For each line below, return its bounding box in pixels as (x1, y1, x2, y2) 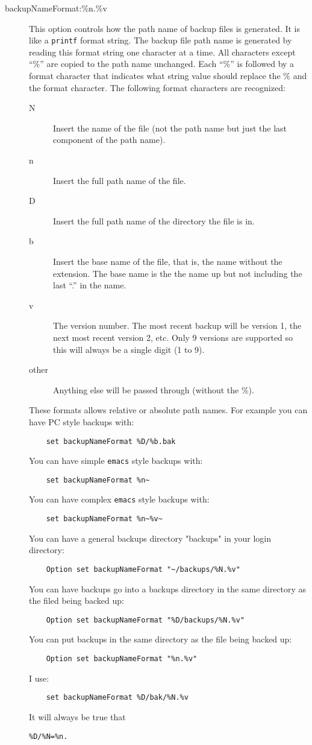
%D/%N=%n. (29, 732, 68, 741)
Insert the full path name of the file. (53, 174, 186, 186)
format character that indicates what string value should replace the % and (29, 69, 307, 82)
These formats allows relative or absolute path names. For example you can (29, 404, 308, 416)
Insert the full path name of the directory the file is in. (53, 214, 255, 227)
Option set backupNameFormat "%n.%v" (46, 655, 198, 664)
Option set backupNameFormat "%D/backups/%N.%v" (46, 615, 245, 624)
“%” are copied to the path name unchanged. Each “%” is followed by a (29, 57, 295, 70)
